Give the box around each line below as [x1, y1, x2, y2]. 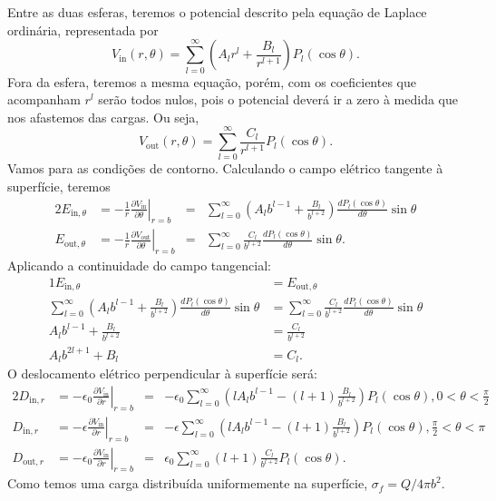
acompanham [7, 90, 81, 109]
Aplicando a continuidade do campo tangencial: [7, 256, 271, 275]
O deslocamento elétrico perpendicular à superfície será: [7, 364, 317, 383]
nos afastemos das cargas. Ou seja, [7, 107, 199, 126]
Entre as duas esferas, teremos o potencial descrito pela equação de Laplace [7, 3, 427, 21]
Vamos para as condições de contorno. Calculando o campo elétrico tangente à [7, 159, 443, 178]
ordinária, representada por [7, 20, 159, 39]
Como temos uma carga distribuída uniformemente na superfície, [7, 474, 368, 493]
